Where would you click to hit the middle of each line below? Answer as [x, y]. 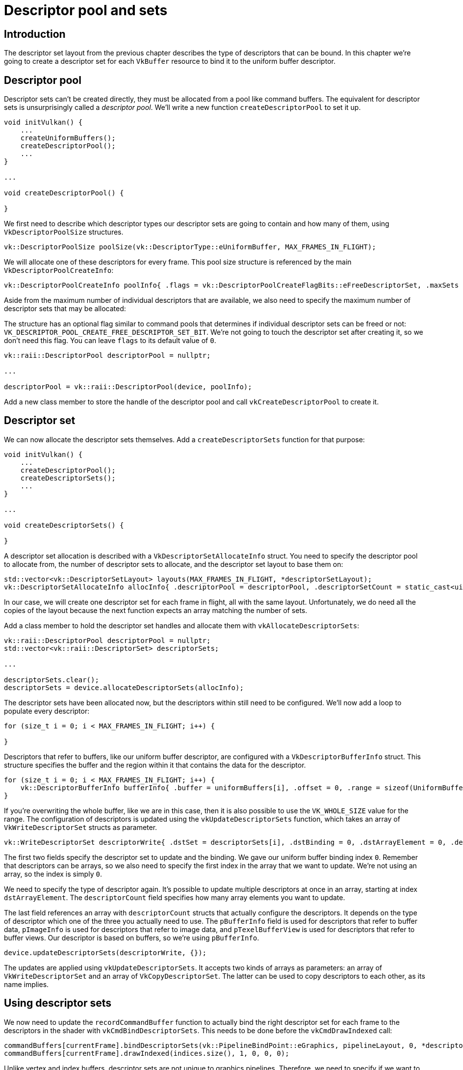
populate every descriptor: [47, 711]
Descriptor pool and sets [86, 10]
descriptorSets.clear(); [51, 680]
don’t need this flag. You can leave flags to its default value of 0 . [110, 341]
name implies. [26, 984]
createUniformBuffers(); [68, 138]
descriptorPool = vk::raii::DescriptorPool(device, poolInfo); [128, 387]
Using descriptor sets [58, 1003]
